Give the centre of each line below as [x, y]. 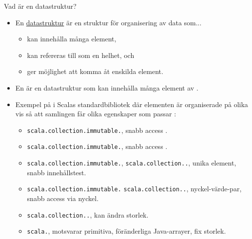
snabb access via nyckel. [63, 198]
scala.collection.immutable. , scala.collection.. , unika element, [132, 163]
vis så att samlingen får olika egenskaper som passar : [96, 114]
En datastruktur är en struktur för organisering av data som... [108, 22]
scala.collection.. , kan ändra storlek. [88, 214]
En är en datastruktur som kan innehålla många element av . [107, 87]
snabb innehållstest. [57, 172]
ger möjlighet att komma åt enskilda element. [95, 71]
